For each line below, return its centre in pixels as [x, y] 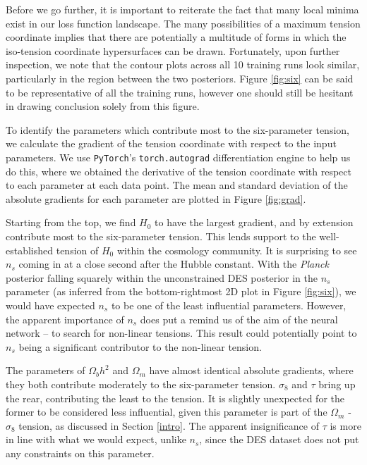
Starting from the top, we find [71, 222]
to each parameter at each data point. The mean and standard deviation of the [177, 185]
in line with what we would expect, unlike [96, 439]
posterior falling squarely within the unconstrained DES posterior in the [162, 277]
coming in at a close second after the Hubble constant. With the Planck [174, 264]
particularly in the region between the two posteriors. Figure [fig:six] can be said [180, 78]
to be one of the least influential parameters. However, [229, 305]
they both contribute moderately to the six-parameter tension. [141, 384]
